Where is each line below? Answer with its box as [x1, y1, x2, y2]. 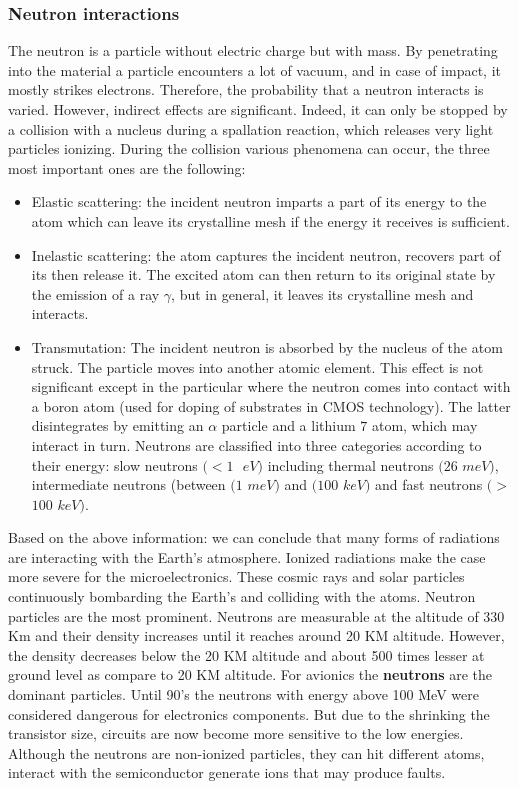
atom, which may [371, 415, 478, 436]
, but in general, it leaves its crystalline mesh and [171, 283, 474, 304]
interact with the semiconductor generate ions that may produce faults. [8, 762, 446, 783]
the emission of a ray [31, 283, 160, 304]
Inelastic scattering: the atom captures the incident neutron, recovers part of [31, 244, 501, 265]
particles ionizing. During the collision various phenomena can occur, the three [8, 138, 490, 159]
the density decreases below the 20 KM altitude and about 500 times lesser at [8, 644, 485, 665]
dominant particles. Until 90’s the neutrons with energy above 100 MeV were [8, 684, 479, 705]
